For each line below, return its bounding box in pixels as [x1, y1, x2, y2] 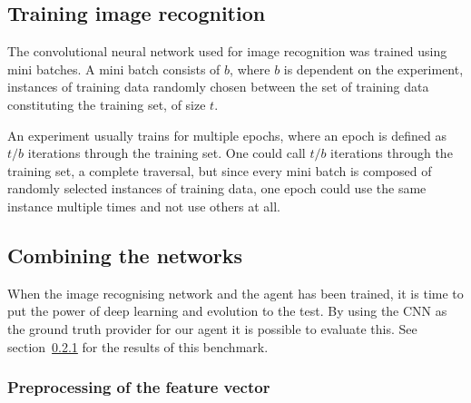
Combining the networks [7, 241, 242, 269]
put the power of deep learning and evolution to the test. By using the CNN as [7, 301, 447, 320]
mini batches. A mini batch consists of [7, 59, 221, 78]
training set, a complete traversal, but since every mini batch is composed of [7, 161, 432, 180]
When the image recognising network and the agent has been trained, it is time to [7, 283, 464, 302]
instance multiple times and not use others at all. [7, 196, 280, 215]
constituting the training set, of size [7, 94, 206, 113]
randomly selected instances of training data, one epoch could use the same [7, 179, 427, 198]
